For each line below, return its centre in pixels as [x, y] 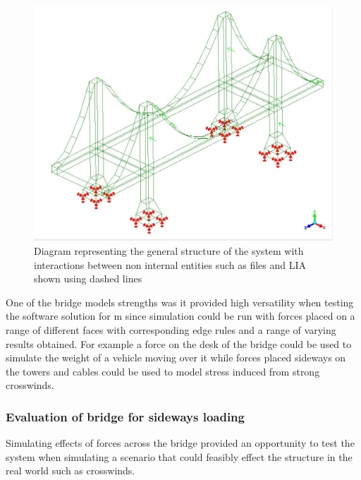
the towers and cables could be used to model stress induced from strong [163, 371]
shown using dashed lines [88, 278]
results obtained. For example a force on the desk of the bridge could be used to [179, 343]
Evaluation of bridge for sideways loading [125, 416]
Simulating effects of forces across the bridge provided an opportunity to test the [180, 443]
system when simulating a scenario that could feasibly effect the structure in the [179, 456]
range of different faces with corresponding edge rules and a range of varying [171, 330]
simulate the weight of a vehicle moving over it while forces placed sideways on [176, 358]
